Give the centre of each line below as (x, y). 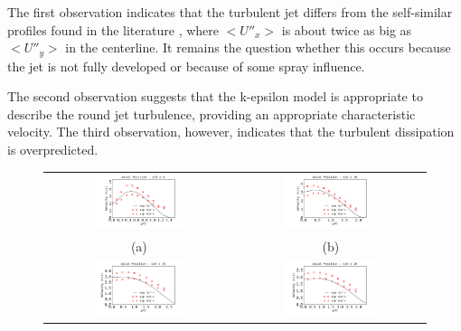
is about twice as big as (347, 29)
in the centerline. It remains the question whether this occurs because (258, 47)
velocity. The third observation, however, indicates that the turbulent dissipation (231, 132)
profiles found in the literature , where (113, 29)
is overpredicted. (53, 150)
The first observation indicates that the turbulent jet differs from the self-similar (230, 12)
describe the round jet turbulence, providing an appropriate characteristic (212, 113)
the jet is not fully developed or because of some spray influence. (186, 66)
